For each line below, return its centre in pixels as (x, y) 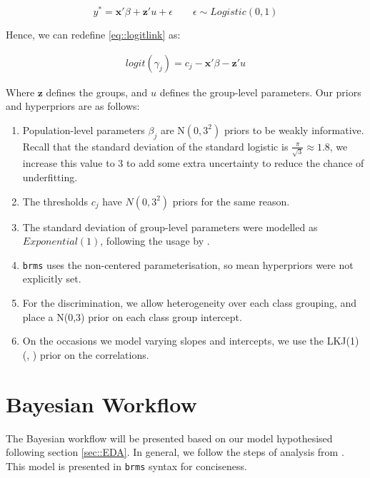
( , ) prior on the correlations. (86, 354)
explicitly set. (52, 279)
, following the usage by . (155, 241)
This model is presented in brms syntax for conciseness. (127, 466)
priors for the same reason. (231, 201)
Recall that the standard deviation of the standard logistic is (155, 146)
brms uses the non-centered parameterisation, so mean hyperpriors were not (188, 264)
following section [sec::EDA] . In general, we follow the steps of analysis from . (175, 452)
